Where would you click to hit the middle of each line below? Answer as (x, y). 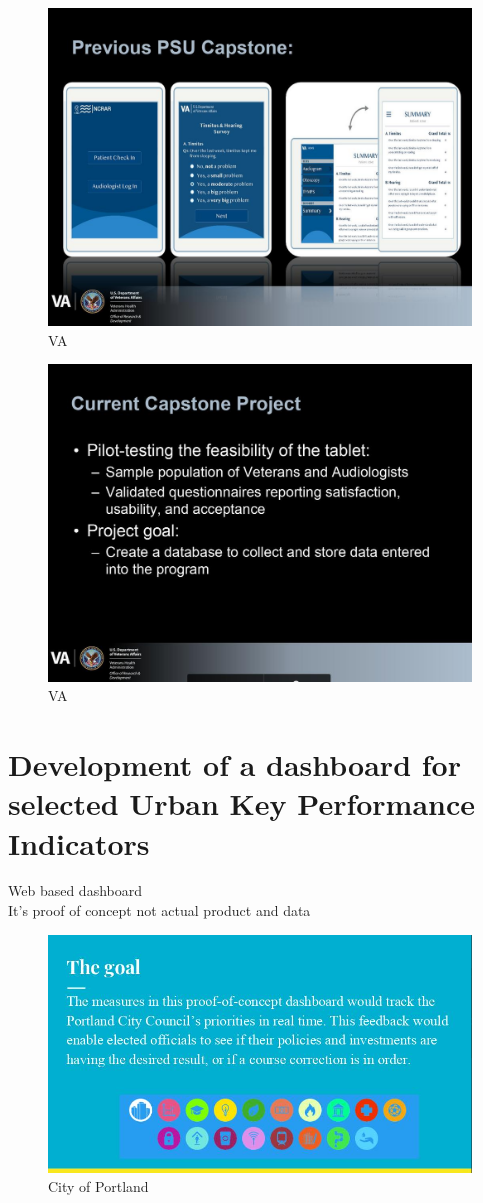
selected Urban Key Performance (242, 803)
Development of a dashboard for (234, 764)
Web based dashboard (75, 890)
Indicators (79, 842)
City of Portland (98, 1186)
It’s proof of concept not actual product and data (159, 910)
